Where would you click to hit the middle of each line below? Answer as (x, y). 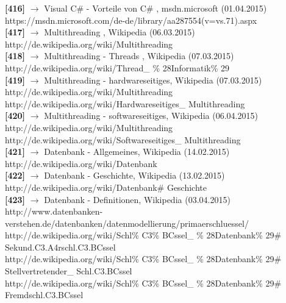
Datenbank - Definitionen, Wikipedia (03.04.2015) (137, 199)
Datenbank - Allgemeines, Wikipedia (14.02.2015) (137, 151)
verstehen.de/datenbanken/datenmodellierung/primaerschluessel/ (127, 223)
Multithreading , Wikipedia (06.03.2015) (120, 32)
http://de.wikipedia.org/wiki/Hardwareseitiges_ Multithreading (125, 103)
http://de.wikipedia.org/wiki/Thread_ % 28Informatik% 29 (117, 67)
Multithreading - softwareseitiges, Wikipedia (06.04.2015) (151, 116)
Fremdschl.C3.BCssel (44, 295)
